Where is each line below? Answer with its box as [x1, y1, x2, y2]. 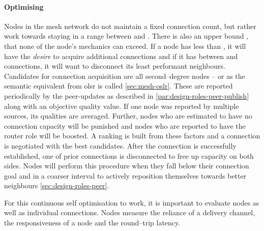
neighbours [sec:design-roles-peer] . [4, 180, 109, 191]
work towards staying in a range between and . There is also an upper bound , [4, 31, 249, 41]
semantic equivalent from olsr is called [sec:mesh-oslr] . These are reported [4, 80, 233, 91]
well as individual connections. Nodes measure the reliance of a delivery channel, [4, 207, 255, 218]
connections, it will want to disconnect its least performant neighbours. [4, 61, 225, 71]
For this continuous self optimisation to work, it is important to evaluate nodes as [4, 197, 259, 208]
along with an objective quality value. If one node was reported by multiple [4, 100, 239, 111]
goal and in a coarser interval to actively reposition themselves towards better [4, 170, 247, 181]
